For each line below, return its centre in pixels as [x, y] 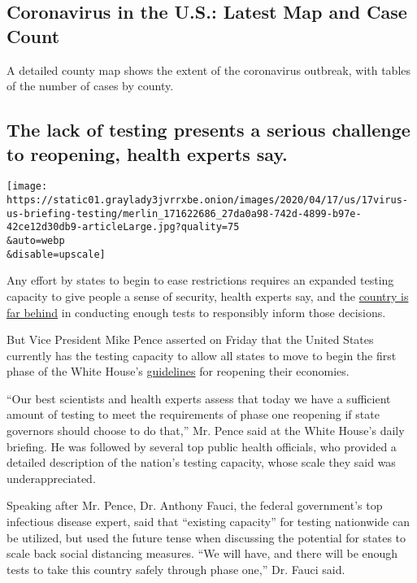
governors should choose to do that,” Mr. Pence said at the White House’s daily [206, 431]
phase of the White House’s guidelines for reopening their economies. [178, 371]
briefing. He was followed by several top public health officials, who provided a [202, 446]
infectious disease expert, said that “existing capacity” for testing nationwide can [208, 522]
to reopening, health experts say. [147, 153]
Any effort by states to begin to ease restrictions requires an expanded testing [200, 280]
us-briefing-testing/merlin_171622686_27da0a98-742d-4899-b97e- [184, 213]
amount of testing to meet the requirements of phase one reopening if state [193, 414]
